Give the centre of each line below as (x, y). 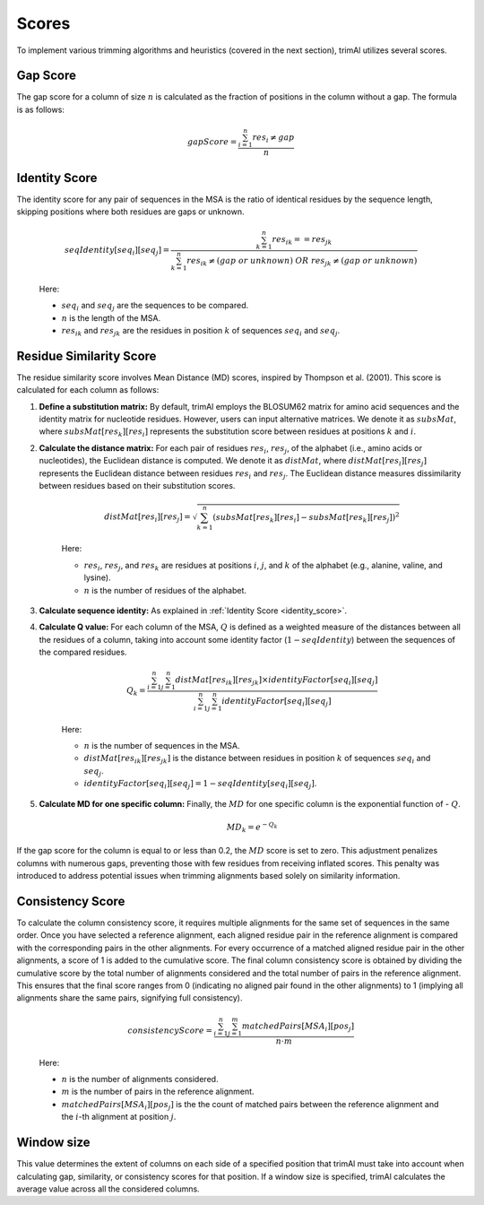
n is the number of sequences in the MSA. (162, 746)
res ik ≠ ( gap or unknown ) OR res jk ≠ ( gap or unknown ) (302, 262)
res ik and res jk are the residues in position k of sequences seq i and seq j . (201, 331)
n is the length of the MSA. (111, 317)
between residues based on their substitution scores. (137, 485)
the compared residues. (83, 652)
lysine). (97, 577)
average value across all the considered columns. (108, 1189)
